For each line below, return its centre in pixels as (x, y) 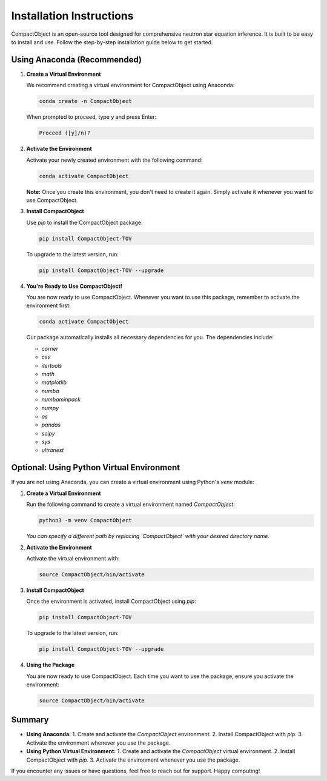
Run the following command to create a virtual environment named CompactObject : (131, 504)
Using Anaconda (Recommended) (77, 60)
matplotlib (54, 382)
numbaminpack (61, 399)
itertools (52, 365)
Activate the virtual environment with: (73, 558)
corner (50, 348)
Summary (30, 720)
